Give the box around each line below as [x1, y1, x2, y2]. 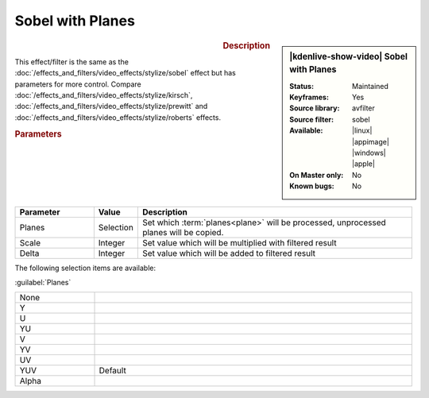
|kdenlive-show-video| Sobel [289, 51, 408, 62]
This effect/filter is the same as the [14, 56, 129, 67]
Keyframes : [289, 92, 330, 102]
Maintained [352, 81, 389, 91]
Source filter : [289, 114, 334, 124]
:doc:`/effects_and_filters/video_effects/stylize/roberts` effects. [14, 112, 222, 122]
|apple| [352, 159, 375, 168]
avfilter [352, 103, 375, 113]
